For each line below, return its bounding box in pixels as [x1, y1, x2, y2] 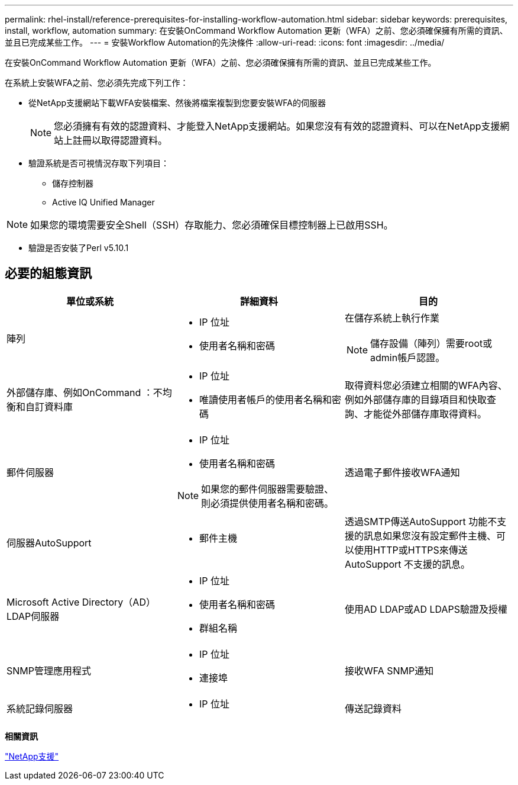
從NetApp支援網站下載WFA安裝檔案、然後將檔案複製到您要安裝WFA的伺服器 [28, 98, 326, 108]
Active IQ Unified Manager [52, 197, 155, 207]
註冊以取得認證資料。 [73, 134, 168, 146]
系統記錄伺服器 [7, 702, 73, 715]
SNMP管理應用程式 [7, 664, 91, 677]
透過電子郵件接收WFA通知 [344, 466, 460, 478]
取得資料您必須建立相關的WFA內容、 [344, 379, 507, 391]
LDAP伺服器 [7, 610, 60, 622]
